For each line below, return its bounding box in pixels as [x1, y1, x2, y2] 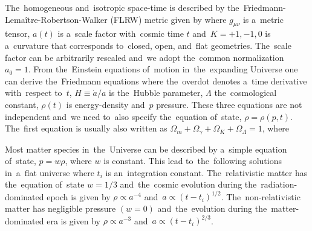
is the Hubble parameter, [109, 86, 203, 99]
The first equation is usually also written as [5, 122, 167, 134]
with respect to [5, 86, 62, 99]
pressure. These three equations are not [156, 98, 302, 110]
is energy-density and [66, 98, 145, 110]
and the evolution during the [157, 202, 267, 215]
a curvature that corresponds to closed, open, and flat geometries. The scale [5, 39, 291, 51]
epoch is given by [47, 190, 111, 203]
